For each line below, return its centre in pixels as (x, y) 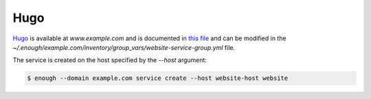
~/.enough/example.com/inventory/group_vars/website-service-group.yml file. (124, 47)
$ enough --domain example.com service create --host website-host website (158, 78)
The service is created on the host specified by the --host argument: (110, 60)
